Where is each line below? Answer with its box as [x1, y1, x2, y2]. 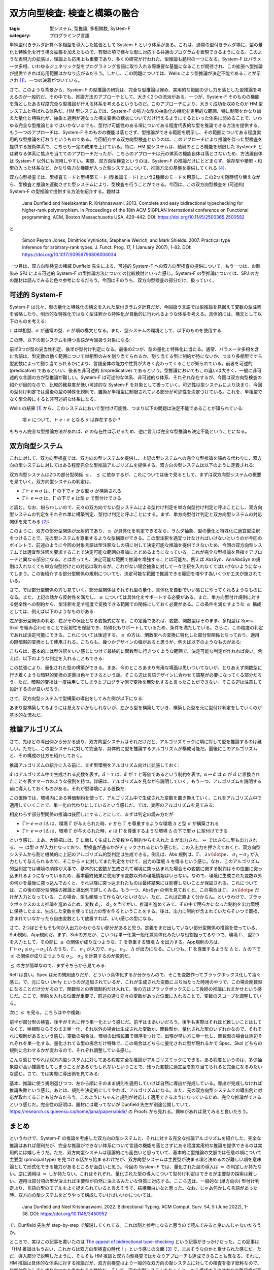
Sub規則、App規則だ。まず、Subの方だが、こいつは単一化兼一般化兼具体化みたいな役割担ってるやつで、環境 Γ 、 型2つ [9, 932, 260, 938]
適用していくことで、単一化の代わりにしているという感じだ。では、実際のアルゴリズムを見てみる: [9, 802, 215, 808]
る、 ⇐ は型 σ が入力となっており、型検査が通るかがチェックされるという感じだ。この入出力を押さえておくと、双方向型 [9, 844, 261, 850]
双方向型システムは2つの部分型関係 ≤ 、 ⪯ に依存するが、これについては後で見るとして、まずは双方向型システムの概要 [9, 471, 261, 478]
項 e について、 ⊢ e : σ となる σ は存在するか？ [22, 417, 122, 423]
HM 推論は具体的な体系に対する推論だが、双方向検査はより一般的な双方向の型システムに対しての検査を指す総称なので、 [9, 1260, 262, 1266]
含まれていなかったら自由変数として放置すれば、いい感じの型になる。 [9, 915, 156, 922]
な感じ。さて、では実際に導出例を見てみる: [9, 1071, 100, 1077]
